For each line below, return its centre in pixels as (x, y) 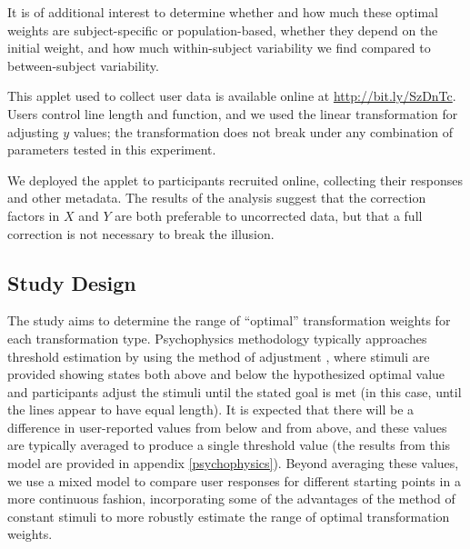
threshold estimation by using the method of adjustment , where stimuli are (219, 356)
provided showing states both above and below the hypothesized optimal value (226, 374)
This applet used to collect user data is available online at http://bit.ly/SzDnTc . (232, 96)
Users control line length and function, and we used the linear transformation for (233, 113)
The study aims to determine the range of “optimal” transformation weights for (229, 320)
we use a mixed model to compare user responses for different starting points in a (234, 480)
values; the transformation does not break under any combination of (263, 131)
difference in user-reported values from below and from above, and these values (227, 427)
